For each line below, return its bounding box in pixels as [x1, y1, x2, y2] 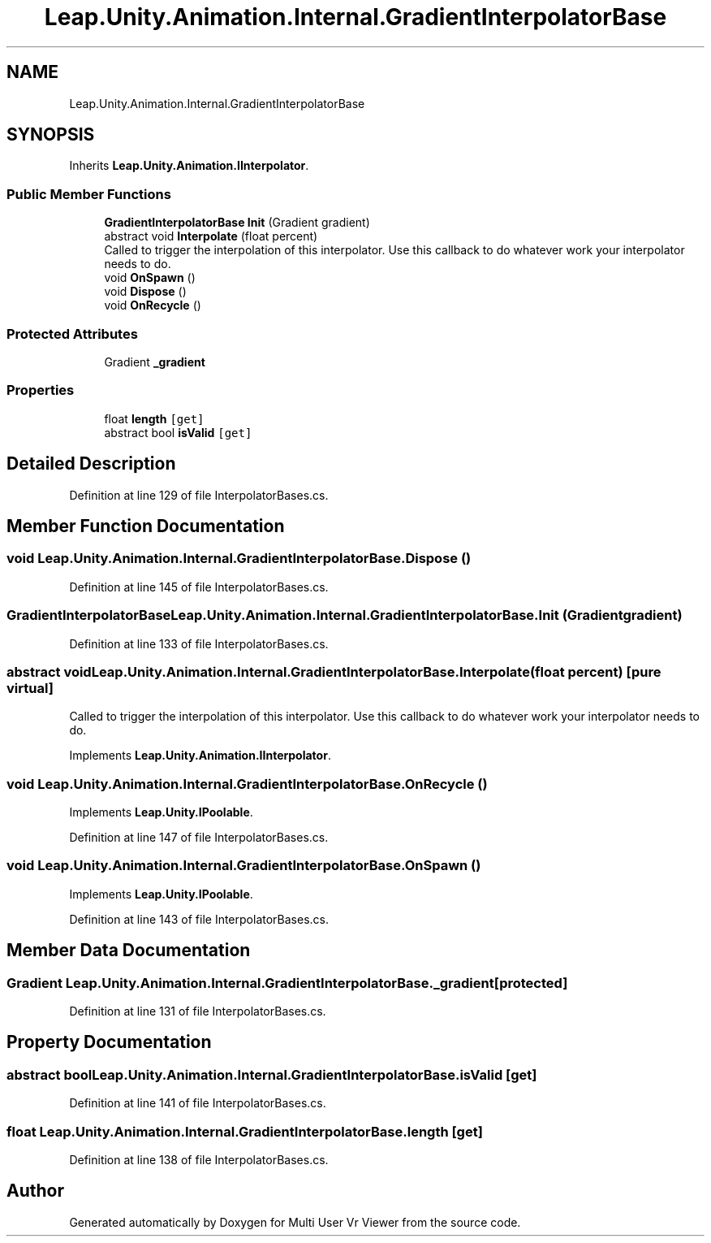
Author [6, 1180, 64, 1202]
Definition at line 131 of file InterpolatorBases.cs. [69, 1003, 326, 1018]
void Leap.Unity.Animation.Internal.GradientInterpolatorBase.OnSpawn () [6, 857, 481, 874]
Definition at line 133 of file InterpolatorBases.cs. [69, 636, 329, 651]
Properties [6, 382, 75, 399]
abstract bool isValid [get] [104, 425, 252, 440]
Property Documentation [6, 1032, 212, 1053]
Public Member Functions [6, 185, 171, 202]
